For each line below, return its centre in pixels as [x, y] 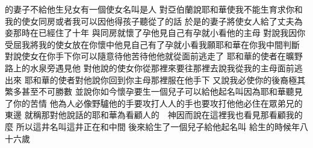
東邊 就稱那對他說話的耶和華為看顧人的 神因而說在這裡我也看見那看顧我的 [154, 115]
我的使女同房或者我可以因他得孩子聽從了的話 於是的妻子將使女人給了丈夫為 [154, 21]
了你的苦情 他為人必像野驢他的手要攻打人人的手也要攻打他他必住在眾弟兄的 [154, 103]
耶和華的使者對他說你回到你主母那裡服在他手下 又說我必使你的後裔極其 [165, 79]
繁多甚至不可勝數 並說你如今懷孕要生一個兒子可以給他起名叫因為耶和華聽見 [154, 91]
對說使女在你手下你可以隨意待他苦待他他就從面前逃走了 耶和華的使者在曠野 [154, 56]
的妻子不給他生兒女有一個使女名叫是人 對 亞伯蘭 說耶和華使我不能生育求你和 [154, 9]
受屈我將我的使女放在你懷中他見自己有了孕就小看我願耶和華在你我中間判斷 [152, 44]
